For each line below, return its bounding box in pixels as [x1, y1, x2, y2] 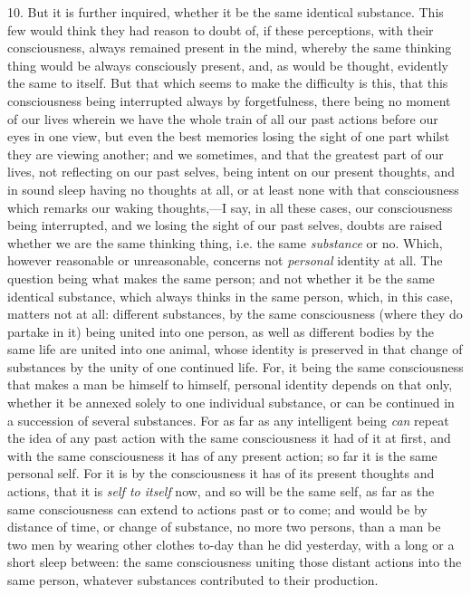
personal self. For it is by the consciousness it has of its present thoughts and [7, 464, 435, 483]
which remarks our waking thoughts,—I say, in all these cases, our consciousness [7, 197, 453, 216]
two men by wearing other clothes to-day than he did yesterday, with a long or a [7, 534, 455, 553]
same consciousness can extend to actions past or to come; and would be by [7, 499, 428, 518]
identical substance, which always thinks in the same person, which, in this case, [7, 286, 454, 305]
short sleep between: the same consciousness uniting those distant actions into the [7, 552, 462, 571]
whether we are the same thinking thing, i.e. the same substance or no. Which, [7, 233, 443, 252]
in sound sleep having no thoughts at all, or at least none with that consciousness [7, 179, 459, 198]
